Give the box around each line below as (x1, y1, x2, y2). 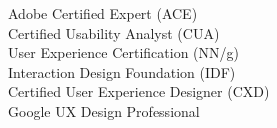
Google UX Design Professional (8, 100, 200, 121)
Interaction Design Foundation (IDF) (8, 61, 236, 82)
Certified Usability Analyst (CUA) (8, 22, 220, 43)
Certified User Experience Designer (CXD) (8, 81, 270, 102)
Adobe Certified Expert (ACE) (8, 3, 198, 23)
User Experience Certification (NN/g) (8, 42, 239, 63)
